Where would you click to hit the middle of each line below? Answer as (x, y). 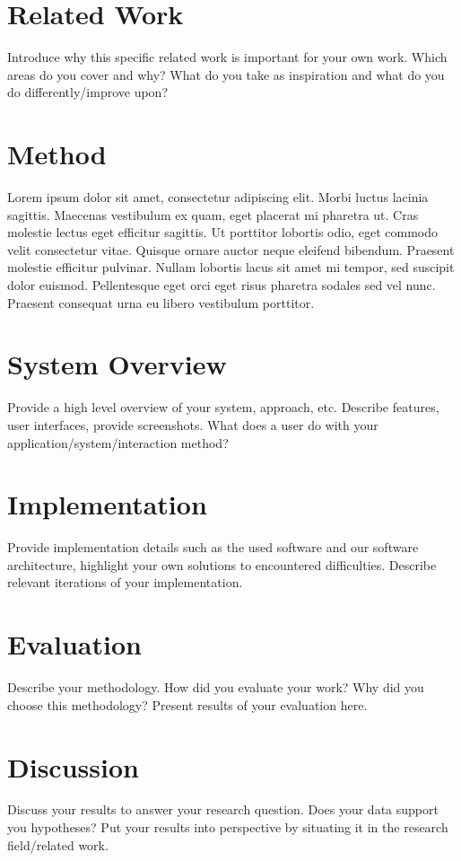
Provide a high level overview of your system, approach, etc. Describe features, (223, 407)
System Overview (117, 364)
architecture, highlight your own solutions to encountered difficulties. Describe (222, 564)
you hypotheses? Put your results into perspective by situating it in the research (228, 827)
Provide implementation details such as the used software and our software (213, 547)
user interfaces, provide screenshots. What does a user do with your (193, 424)
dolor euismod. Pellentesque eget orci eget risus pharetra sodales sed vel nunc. (222, 285)
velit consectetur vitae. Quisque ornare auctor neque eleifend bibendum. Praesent (231, 249)
